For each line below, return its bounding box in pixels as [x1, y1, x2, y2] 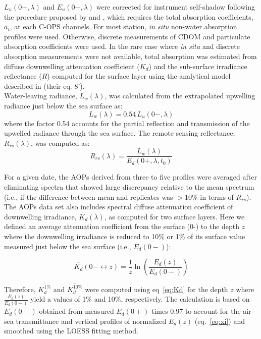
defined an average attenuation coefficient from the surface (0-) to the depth [4, 221, 240, 232]
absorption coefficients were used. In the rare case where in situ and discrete [4, 41, 240, 51]
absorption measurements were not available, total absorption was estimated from [4, 50, 257, 61]
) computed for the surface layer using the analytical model [47, 71, 231, 81]
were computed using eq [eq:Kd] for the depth [85, 284, 228, 294]
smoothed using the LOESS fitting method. [4, 325, 138, 336]
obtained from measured [39, 306, 114, 316]
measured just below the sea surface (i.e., [4, 241, 131, 251]
